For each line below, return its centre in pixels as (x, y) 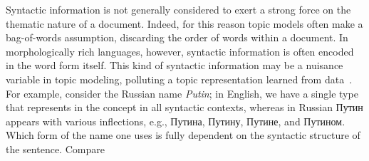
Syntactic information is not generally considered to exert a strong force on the (178, 9)
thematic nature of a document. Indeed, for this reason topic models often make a (184, 23)
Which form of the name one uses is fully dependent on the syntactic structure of (183, 135)
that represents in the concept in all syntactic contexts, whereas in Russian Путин (184, 107)
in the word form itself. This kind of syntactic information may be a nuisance (175, 65)
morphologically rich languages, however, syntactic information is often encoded (180, 51)
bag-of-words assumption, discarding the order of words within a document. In (177, 37)
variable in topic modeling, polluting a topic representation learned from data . (179, 79)
